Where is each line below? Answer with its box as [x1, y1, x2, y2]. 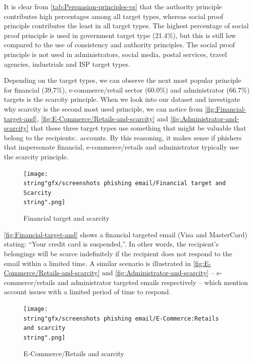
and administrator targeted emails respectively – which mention [57, 277, 248, 287]
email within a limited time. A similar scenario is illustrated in [4, 258, 191, 268]
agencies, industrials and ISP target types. [4, 58, 130, 69]
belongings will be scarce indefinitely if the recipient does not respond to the [4, 248, 233, 258]
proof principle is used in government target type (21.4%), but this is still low [4, 30, 236, 40]
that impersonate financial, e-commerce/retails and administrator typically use [4, 142, 239, 152]
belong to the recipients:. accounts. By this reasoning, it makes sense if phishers [4, 132, 242, 142]
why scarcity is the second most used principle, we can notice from [4, 103, 203, 114]
